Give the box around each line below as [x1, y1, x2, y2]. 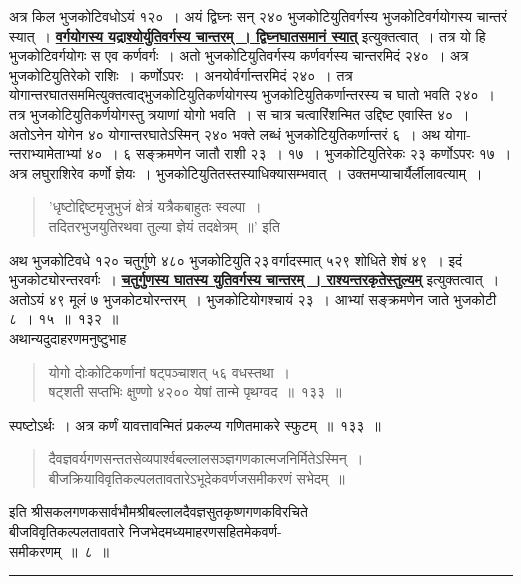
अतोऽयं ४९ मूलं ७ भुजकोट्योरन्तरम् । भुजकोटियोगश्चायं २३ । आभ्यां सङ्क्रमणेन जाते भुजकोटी [9, 288, 497, 309]
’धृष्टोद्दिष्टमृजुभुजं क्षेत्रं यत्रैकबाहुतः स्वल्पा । [48, 196, 262, 217]
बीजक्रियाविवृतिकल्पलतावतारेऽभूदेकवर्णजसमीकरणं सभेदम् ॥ [48, 467, 345, 488]
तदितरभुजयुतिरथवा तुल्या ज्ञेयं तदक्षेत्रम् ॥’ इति [48, 215, 280, 236]
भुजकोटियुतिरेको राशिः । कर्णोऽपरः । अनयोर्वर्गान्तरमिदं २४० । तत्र [9, 64, 353, 85]
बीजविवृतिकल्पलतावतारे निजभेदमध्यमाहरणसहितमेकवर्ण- [9, 521, 282, 542]
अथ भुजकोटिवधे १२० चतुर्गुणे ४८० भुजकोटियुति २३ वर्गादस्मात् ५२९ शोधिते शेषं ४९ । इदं [9, 249, 463, 270]
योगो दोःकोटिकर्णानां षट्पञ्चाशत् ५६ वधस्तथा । [48, 361, 291, 382]
